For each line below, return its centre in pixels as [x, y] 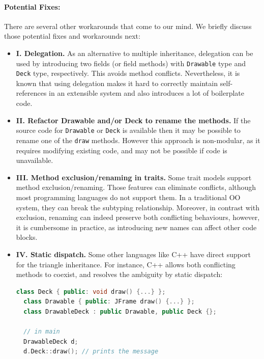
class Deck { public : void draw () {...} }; [91, 292]
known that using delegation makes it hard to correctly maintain [117, 83]
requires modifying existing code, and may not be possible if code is [122, 150]
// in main [42, 332]
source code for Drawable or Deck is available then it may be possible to [128, 130]
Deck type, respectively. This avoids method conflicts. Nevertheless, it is [128, 73]
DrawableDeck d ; [51, 341]
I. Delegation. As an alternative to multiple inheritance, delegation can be [135, 53]
